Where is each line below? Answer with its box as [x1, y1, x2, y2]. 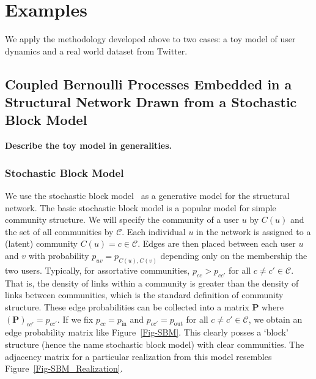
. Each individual [122, 225, 186, 238]
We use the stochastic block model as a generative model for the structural [5, 189, 290, 202]
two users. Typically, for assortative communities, [5, 263, 190, 276]
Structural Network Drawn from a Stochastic [5, 92, 297, 111]
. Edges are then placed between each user [138, 237, 296, 250]
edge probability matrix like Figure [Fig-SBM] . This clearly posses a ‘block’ [5, 326, 288, 339]
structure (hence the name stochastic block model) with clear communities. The [5, 337, 304, 350]
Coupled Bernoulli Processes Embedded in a [5, 74, 292, 93]
